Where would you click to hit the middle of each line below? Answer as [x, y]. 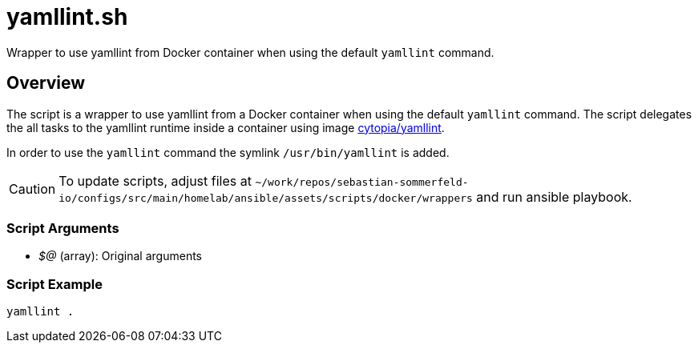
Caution [32, 189]
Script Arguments [63, 228]
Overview [46, 83]
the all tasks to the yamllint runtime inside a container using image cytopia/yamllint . [226, 127]
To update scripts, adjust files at [155, 181]
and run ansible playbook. [554, 197]
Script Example [54, 284]
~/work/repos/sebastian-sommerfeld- [362, 182]
